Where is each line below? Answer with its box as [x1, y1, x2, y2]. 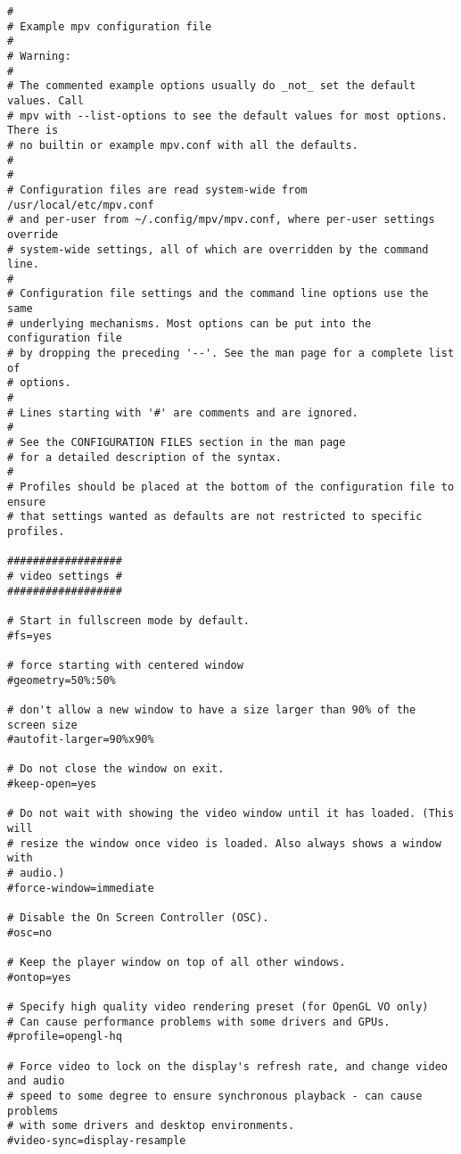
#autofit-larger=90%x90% [7, 733, 154, 746]
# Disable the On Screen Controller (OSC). [7, 911, 269, 925]
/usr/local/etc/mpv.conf [7, 198, 154, 211]
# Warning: [7, 49, 71, 62]
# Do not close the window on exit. [7, 762, 225, 776]
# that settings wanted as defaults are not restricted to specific [7, 510, 423, 523]
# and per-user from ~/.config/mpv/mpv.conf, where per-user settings [7, 213, 435, 227]
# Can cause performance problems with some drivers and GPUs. [7, 1015, 391, 1028]
